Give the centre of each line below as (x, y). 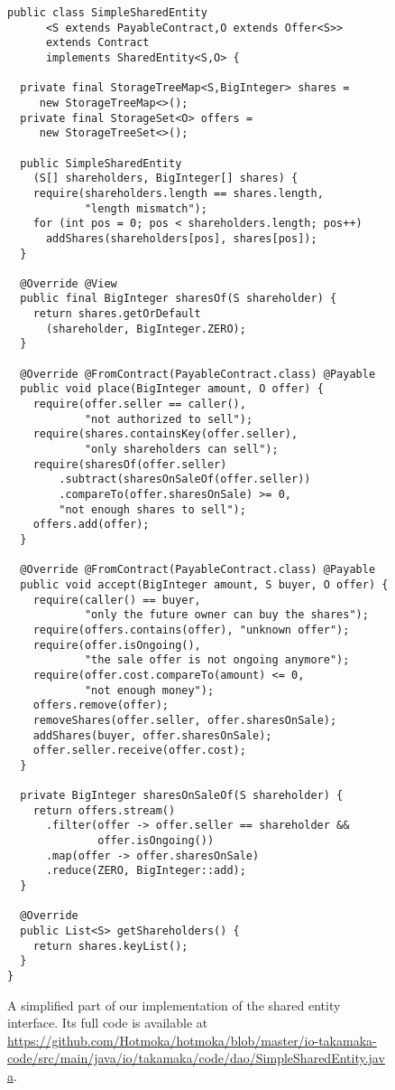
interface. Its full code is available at (108, 1023)
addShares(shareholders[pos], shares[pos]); (181, 238)
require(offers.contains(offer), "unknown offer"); (191, 630)
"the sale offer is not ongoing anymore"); (217, 660)
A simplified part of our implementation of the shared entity (174, 1005)
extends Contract (97, 43)
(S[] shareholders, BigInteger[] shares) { (165, 179)
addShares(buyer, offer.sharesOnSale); (152, 735)
